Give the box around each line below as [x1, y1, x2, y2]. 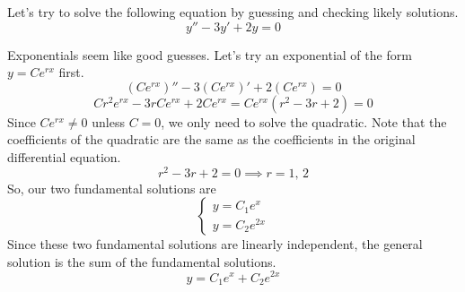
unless [92, 112, 125, 131]
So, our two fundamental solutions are [7, 178, 216, 197]
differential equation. [7, 147, 121, 166]
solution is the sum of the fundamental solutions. [7, 252, 276, 271]
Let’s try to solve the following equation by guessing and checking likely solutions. [7, 3, 459, 21]
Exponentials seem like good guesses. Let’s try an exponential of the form [7, 45, 412, 64]
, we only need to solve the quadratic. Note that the [161, 112, 447, 131]
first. [58, 63, 84, 82]
